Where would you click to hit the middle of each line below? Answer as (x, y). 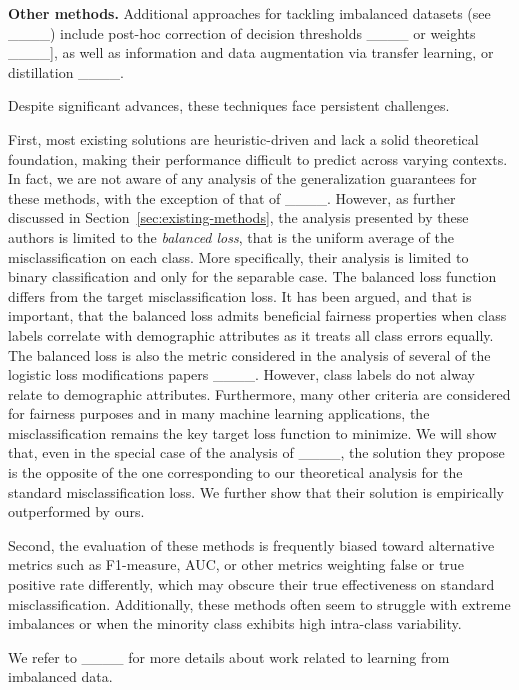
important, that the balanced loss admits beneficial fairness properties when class (257, 315)
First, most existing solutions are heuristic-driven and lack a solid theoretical (243, 138)
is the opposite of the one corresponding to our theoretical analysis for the (235, 472)
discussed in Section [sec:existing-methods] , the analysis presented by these (238, 217)
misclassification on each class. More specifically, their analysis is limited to (238, 256)
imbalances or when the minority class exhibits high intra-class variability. (235, 623)
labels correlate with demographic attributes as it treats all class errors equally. (251, 334)
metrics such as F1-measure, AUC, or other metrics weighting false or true (236, 564)
